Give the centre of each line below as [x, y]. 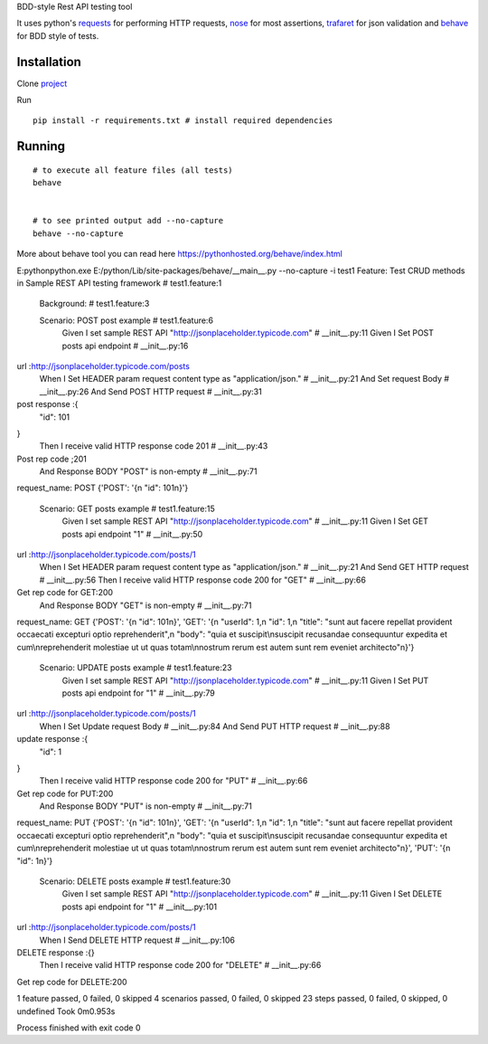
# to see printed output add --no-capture [128, 221]
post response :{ [47, 404]
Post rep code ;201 [52, 459]
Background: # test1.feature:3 [94, 304]
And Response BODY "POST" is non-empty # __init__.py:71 [148, 471]
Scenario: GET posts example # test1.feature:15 [127, 508]
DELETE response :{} [56, 952]
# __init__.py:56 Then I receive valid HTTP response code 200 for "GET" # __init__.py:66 [202, 580]
